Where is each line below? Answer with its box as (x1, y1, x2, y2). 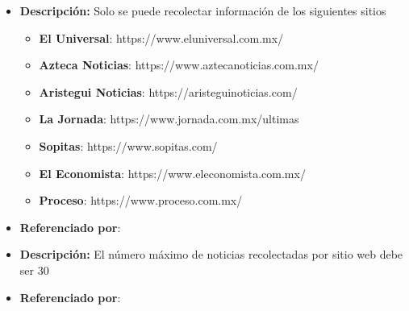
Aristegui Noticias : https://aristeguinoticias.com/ (39, 83, 298, 100)
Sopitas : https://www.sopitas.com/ (39, 137, 218, 154)
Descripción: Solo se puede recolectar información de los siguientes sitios (19, 2, 386, 19)
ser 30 (19, 261, 49, 278)
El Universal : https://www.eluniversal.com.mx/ (39, 29, 284, 46)
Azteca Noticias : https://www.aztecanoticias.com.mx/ (39, 56, 319, 73)
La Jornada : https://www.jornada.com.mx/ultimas (39, 110, 299, 127)
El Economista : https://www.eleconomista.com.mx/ (39, 164, 306, 181)
